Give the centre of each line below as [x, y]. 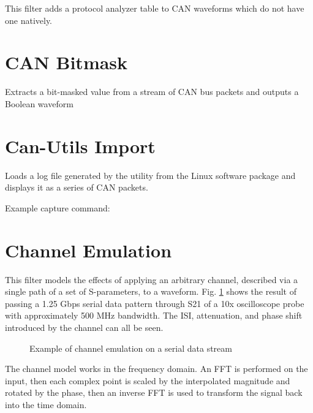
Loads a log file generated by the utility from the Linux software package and [150, 175]
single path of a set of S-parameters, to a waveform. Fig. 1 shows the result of [151, 291]
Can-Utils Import [80, 146]
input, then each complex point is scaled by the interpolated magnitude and [148, 380]
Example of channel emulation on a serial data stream [131, 348]
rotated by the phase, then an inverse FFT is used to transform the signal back [154, 392]
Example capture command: [58, 207]
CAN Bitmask [66, 62]
